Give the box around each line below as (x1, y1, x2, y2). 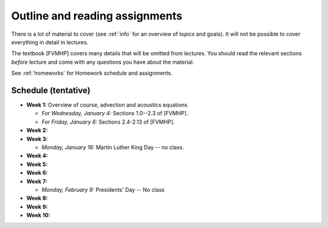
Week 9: (26, 203, 48, 210)
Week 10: (26, 212, 51, 219)
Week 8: (26, 195, 48, 202)
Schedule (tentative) (11, 85, 91, 95)
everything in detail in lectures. (11, 38, 89, 45)
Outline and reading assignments (11, 9, 182, 22)
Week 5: (26, 161, 48, 168)
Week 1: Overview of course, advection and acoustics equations (26, 101, 188, 109)
